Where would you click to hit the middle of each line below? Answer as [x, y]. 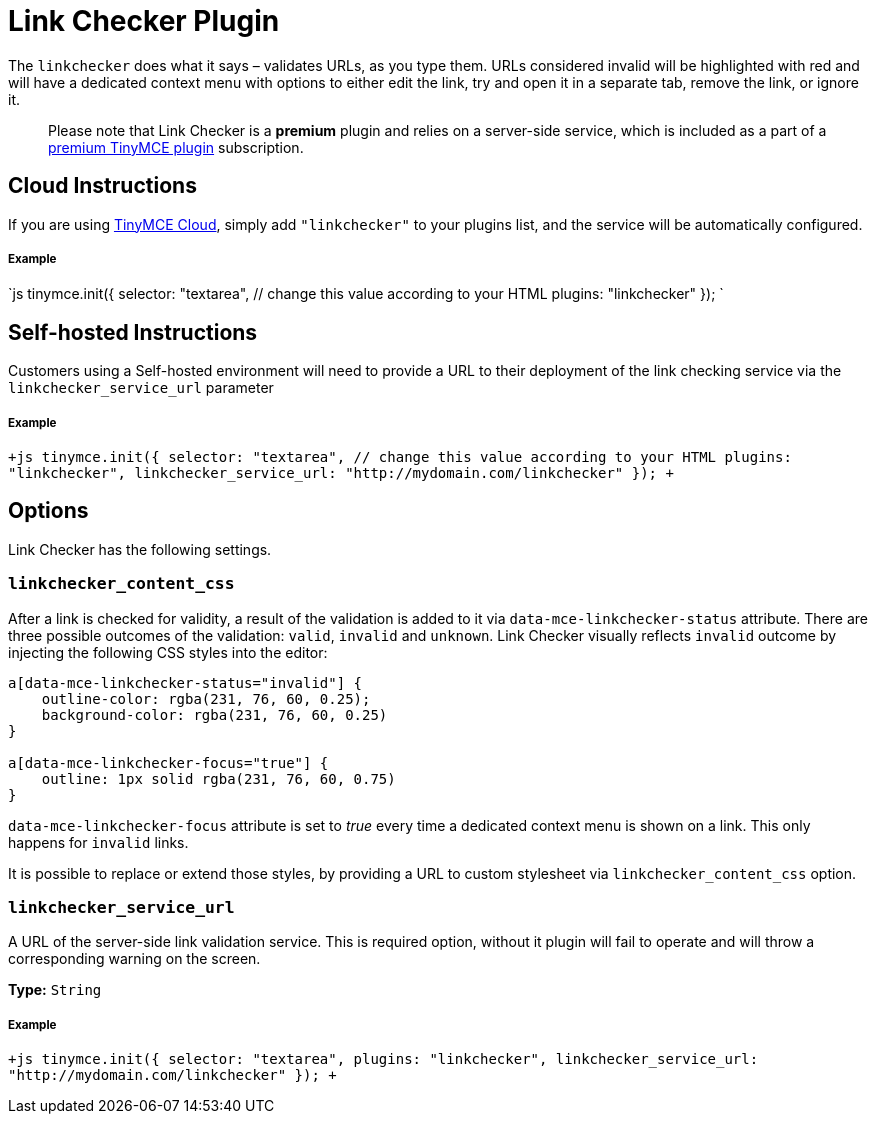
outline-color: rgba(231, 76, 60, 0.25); [206, 698]
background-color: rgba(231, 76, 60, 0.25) [214, 714]
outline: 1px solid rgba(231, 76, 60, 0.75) [218, 778]
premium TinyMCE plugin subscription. [176, 147]
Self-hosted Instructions [133, 332]
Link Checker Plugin [144, 21]
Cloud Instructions [102, 186]
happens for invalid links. [98, 842]
